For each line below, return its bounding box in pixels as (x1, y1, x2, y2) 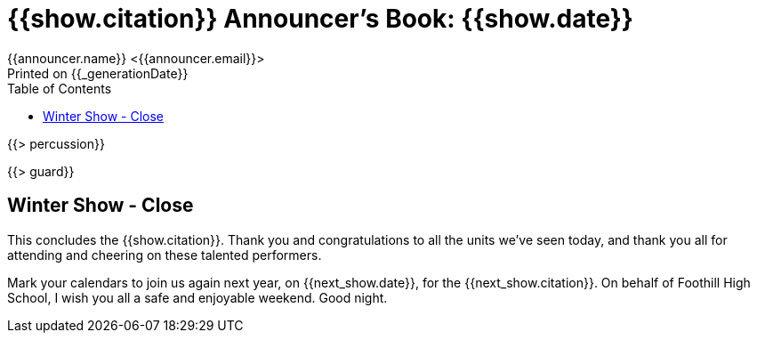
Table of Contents (7, 80, 112, 96)
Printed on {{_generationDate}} (7, 65, 189, 81)
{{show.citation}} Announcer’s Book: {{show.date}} (7, 4, 633, 34)
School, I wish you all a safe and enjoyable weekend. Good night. (7, 289, 388, 305)
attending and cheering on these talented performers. (7, 247, 322, 263)
